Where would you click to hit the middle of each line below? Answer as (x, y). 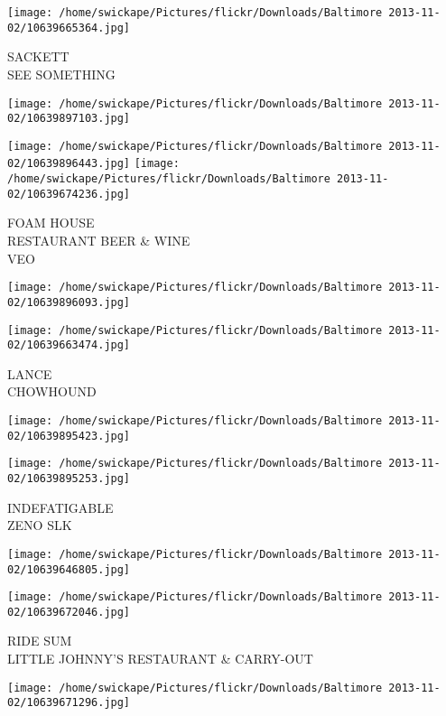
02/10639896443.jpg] (69, 164)
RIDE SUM (40, 641)
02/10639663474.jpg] (69, 345)
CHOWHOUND (52, 391)
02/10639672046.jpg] (69, 612)
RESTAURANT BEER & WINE (99, 241)
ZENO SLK (40, 525)
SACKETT (38, 56)
